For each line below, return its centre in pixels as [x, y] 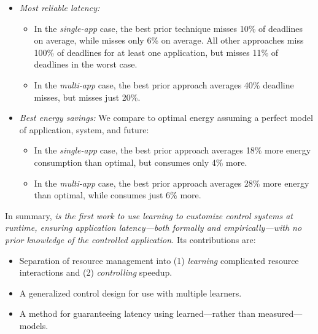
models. [34, 325]
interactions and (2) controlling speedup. [96, 272]
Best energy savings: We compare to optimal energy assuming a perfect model [166, 118]
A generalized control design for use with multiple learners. [130, 293]
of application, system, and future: [84, 129]
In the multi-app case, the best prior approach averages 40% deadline [164, 84]
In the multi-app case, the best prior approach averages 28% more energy [172, 183]
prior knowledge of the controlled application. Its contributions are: [130, 239]
